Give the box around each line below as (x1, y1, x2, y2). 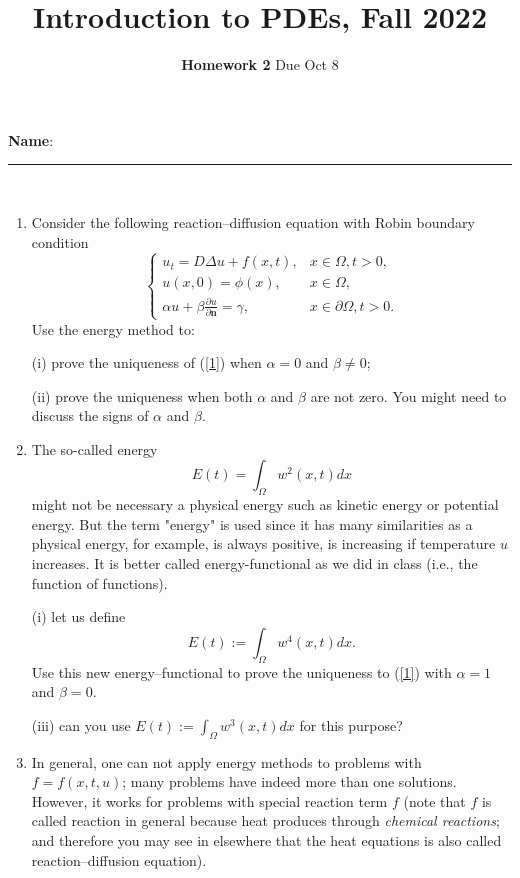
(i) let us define (31, 606, 126, 627)
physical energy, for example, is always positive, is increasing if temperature (31, 533, 496, 554)
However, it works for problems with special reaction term (31, 790, 388, 811)
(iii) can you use (31, 714, 131, 735)
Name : (8, 129, 54, 150)
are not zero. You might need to (310, 385, 507, 406)
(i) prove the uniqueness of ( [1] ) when (31, 352, 262, 373)
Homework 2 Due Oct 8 (181, 54, 339, 75)
